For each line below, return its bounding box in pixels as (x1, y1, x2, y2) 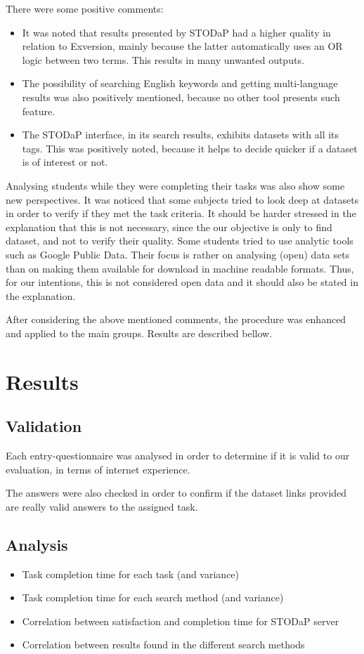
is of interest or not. (22, 155, 108, 169)
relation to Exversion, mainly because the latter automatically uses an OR (22, 39, 343, 53)
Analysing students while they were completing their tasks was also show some (6, 178, 345, 192)
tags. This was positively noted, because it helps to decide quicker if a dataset (22, 140, 358, 155)
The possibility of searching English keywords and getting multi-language (22, 76, 338, 91)
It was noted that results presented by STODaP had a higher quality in (22, 25, 331, 39)
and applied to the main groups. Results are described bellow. (6, 325, 273, 340)
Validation (6, 415, 82, 437)
